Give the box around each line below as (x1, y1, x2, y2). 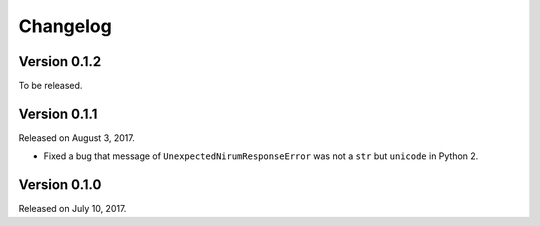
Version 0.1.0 (18, 176, 102, 194)
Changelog (18, 15, 112, 37)
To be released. (18, 80, 83, 92)
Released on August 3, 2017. (18, 131, 135, 144)
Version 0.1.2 (18, 53, 102, 70)
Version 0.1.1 (18, 105, 98, 122)
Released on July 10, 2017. (18, 203, 127, 215)
